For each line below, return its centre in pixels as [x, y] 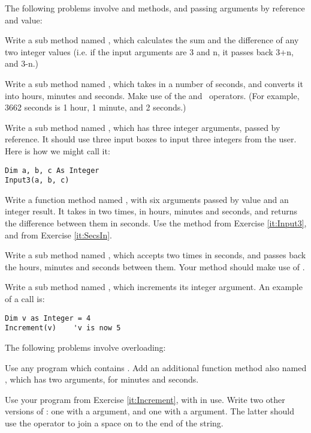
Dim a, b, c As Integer [52, 170]
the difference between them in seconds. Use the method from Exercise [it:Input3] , [156, 223]
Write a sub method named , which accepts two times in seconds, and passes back [155, 255]
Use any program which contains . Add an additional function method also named [156, 367]
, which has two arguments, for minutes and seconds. [102, 379]
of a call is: [25, 298]
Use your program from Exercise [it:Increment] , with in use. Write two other [145, 399]
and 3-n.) [22, 63]
